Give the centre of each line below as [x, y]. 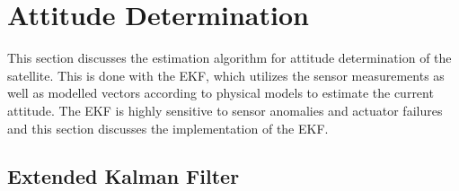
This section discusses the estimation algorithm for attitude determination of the [229, 58]
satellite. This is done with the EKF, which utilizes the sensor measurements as [226, 75]
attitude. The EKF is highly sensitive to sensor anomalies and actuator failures [225, 110]
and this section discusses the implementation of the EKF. [168, 128]
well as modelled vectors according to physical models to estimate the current [221, 93]
